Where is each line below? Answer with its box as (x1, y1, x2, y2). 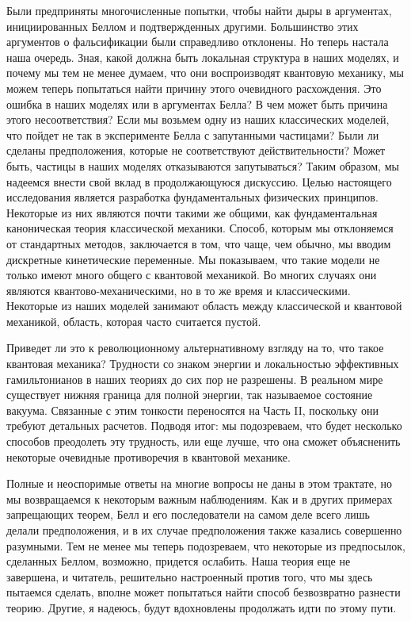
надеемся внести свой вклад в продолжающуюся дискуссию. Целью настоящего (6, 173, 392, 190)
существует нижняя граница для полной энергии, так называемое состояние (6, 386, 373, 403)
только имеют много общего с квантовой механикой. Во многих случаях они (6, 266, 377, 283)
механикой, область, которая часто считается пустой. (6, 312, 261, 329)
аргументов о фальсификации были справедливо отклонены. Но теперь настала (6, 33, 389, 50)
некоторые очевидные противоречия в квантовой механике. (6, 448, 291, 465)
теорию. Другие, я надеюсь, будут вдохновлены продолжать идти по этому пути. (6, 599, 397, 615)
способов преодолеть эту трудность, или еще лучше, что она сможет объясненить (6, 433, 401, 450)
